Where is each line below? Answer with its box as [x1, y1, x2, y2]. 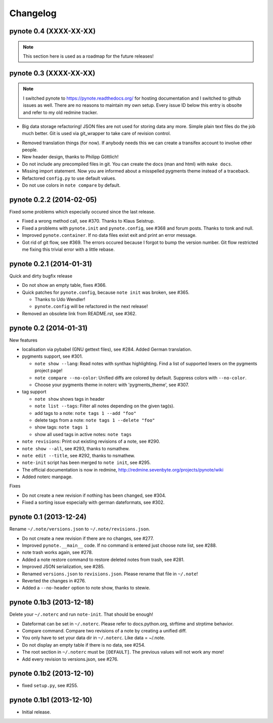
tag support [22, 389, 47, 395]
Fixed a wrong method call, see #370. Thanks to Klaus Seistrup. [22, 218, 155, 224]
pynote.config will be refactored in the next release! [34, 304, 148, 310]
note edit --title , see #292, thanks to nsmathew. [22, 452, 135, 458]
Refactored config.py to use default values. [22, 175, 116, 181]
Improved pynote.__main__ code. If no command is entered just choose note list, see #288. [22, 542, 217, 548]
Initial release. [22, 709, 51, 715]
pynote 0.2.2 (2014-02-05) [9, 195, 97, 204]
